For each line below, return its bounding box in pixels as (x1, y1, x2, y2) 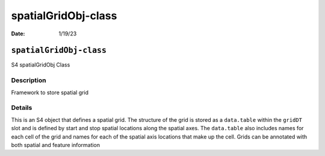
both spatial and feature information (11, 141, 101, 148)
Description (11, 76, 46, 85)
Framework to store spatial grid (11, 89, 89, 96)
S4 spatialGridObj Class (11, 61, 70, 68)
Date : (11, 30, 25, 37)
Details (11, 104, 32, 112)
